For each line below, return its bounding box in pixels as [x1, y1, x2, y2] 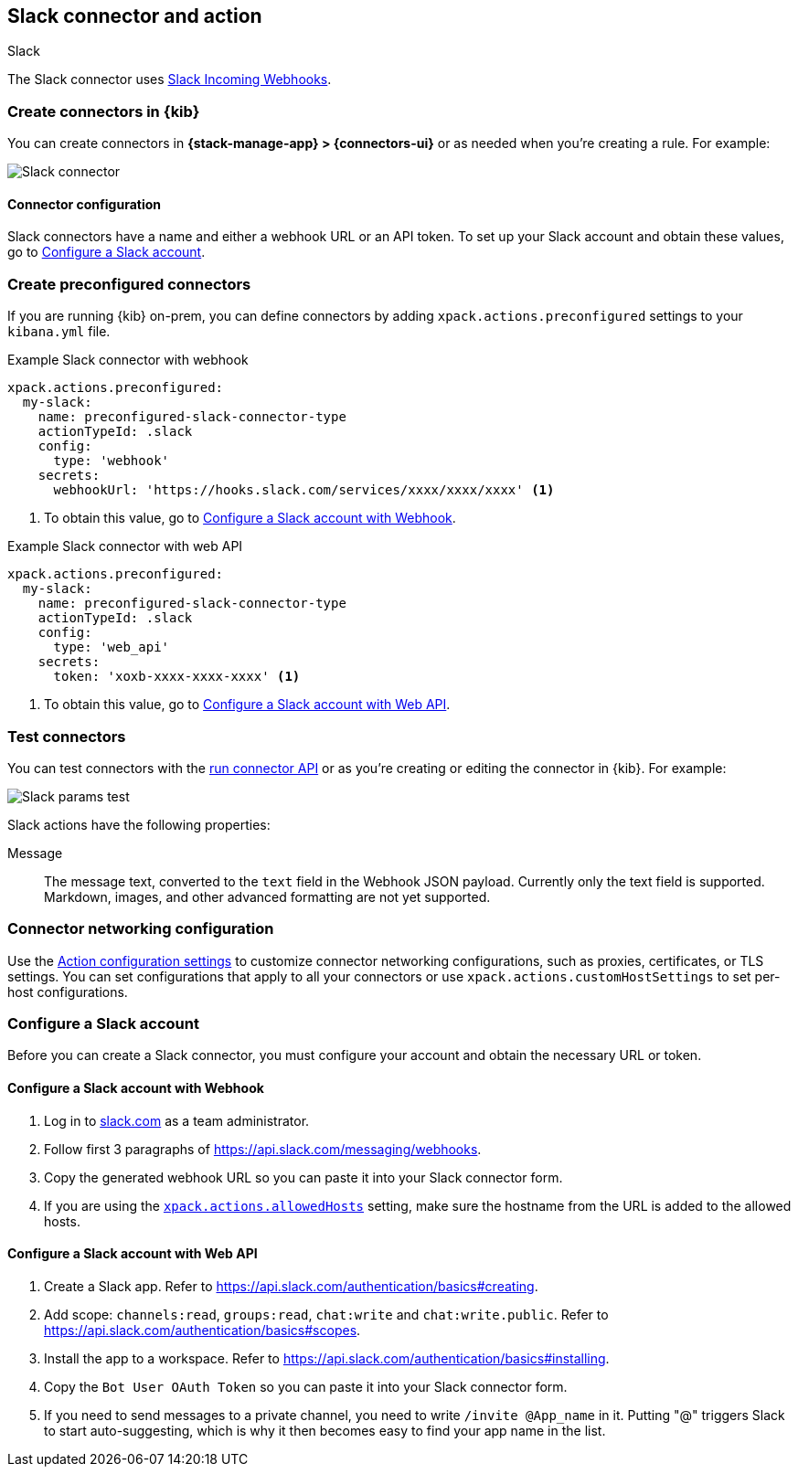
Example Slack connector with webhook [7, 352, 249, 368]
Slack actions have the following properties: [7, 816, 271, 832]
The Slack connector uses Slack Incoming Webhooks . [7, 71, 332, 88]
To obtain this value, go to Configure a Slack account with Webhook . [44, 510, 456, 526]
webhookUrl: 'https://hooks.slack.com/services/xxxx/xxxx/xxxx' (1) [53, 482, 555, 498]
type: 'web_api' [53, 640, 170, 655]
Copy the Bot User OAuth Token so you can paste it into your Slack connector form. [44, 1378, 568, 1394]
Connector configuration [7, 196, 161, 212]
